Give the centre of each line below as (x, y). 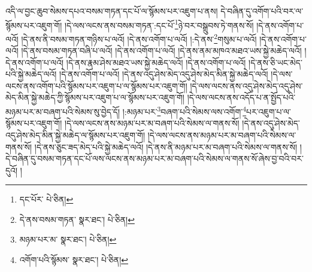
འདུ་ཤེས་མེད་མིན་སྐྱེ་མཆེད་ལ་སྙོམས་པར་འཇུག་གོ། (75, 135)
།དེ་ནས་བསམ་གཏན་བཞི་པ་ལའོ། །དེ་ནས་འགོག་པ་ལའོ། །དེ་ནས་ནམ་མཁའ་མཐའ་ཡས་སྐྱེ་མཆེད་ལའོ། (161, 51)
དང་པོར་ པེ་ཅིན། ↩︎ (46, 199)
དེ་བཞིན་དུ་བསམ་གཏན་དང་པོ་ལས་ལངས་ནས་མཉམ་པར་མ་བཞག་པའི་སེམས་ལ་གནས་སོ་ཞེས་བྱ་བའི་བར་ (155, 158)
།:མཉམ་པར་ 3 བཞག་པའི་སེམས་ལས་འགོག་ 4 (184, 111)
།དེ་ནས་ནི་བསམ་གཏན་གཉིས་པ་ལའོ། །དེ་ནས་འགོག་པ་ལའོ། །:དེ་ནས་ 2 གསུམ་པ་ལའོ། (139, 38)
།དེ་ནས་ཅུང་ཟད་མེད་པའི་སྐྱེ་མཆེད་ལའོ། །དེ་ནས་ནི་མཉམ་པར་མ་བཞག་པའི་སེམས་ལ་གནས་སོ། (166, 146)
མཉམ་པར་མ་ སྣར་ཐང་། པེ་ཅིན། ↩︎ (68, 239)
